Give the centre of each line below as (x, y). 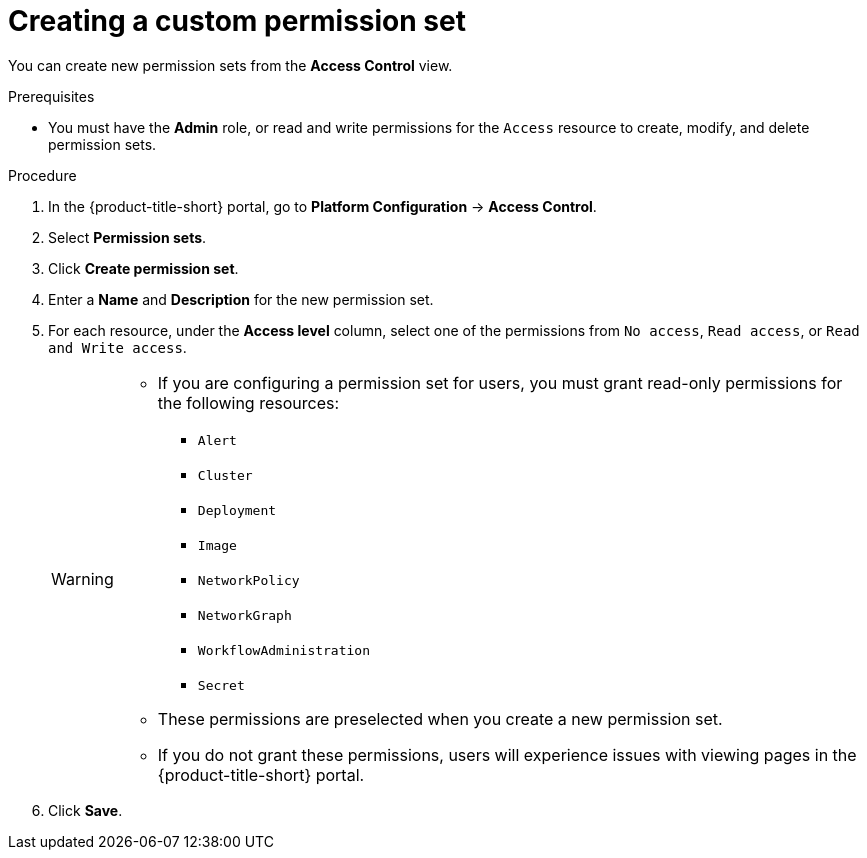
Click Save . (85, 810)
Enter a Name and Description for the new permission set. (241, 299)
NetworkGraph (244, 615)
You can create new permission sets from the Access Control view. (230, 65)
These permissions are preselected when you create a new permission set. (440, 718)
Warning (82, 578)
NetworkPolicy (248, 580)
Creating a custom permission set (237, 21)
